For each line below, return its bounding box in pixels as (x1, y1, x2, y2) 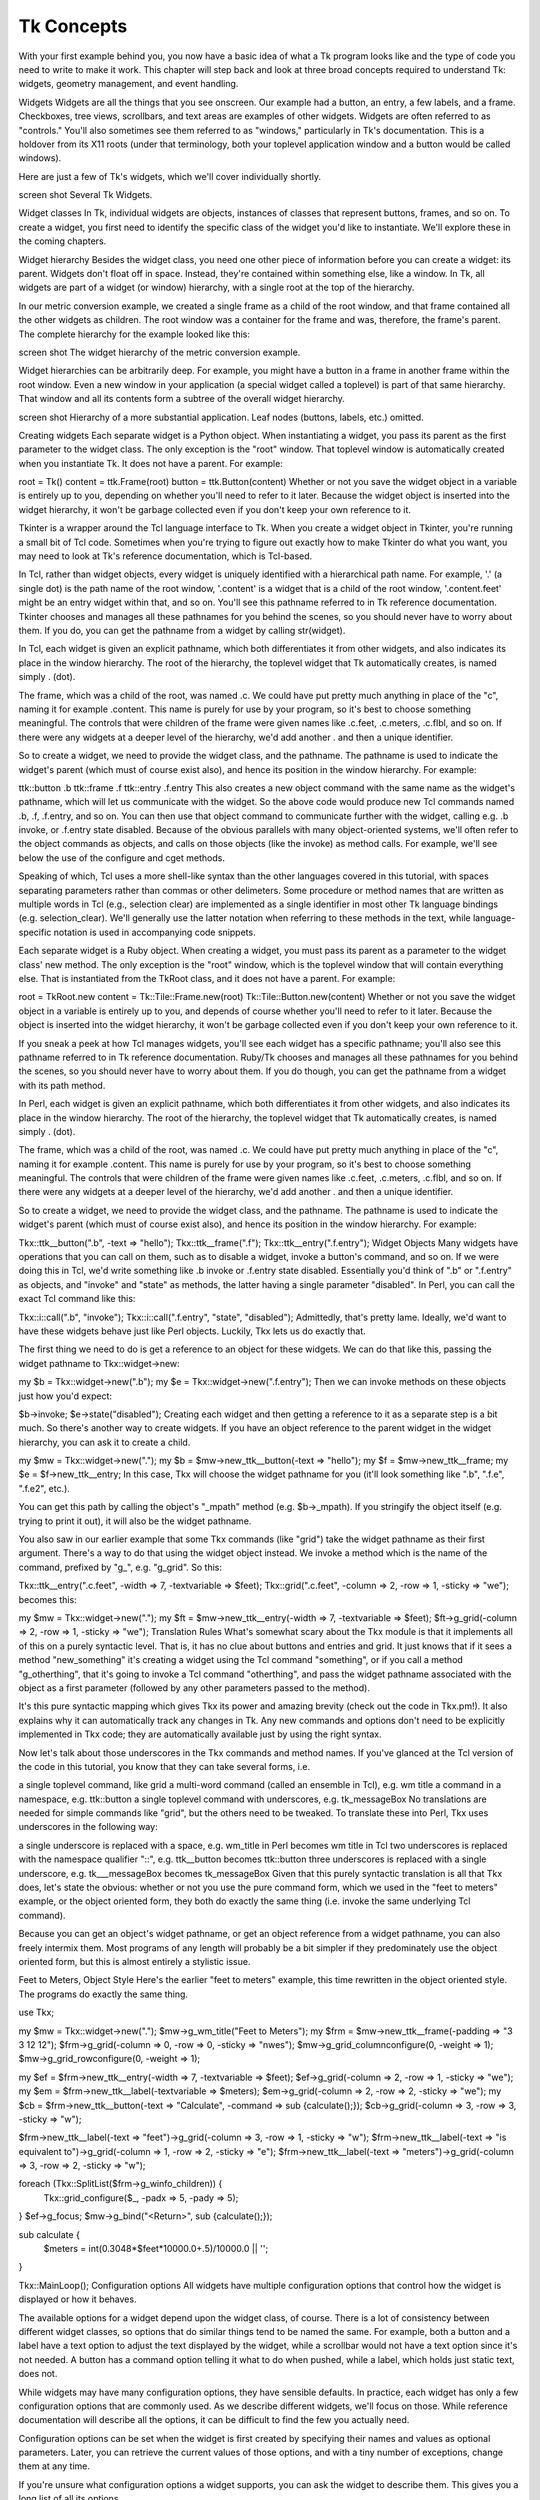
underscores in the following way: (18, 1821, 159, 1833)
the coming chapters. (18, 235, 107, 247)
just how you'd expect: (18, 1390, 112, 1402)
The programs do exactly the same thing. (18, 1988, 189, 2000)
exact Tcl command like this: (18, 1293, 136, 1305)
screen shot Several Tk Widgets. (18, 189, 153, 201)
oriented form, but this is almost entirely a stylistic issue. (18, 1955, 251, 1967)
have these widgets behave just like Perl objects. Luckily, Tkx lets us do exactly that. (18, 1325, 367, 1337)
